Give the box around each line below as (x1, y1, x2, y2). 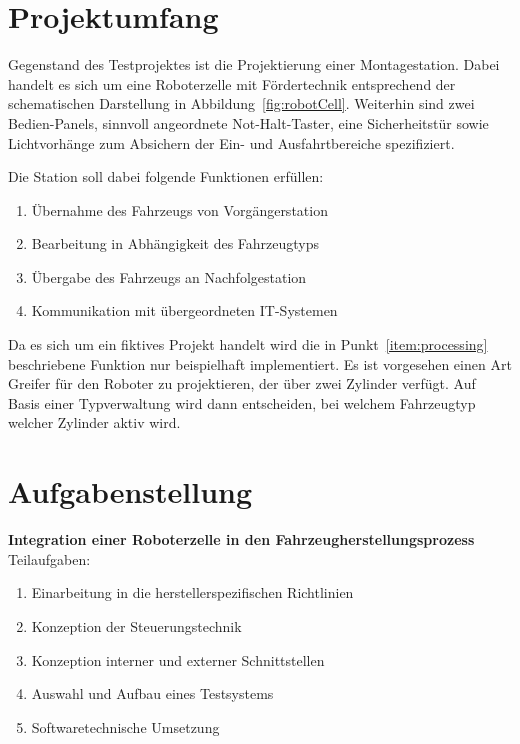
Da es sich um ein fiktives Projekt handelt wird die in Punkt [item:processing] (8, 334, 488, 355)
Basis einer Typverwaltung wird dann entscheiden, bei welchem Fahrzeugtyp (8, 392, 476, 413)
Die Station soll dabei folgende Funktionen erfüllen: (8, 166, 324, 187)
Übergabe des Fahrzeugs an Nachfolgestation (31, 266, 307, 287)
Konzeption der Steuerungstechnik (31, 615, 242, 636)
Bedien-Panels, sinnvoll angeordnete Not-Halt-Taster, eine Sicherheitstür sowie (8, 112, 489, 133)
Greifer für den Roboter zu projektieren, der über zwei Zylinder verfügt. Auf (8, 373, 476, 394)
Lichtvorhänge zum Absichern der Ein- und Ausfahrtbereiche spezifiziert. (8, 132, 455, 153)
